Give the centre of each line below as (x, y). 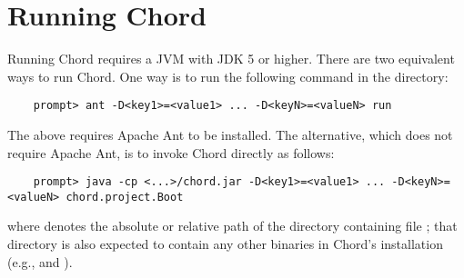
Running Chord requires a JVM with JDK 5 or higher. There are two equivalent (231, 59)
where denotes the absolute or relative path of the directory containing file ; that (232, 226)
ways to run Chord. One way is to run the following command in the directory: (228, 76)
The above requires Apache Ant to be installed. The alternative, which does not (230, 134)
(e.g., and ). (40, 261)
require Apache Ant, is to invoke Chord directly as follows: (171, 152)
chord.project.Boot (125, 197)
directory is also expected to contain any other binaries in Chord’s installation (225, 244)
